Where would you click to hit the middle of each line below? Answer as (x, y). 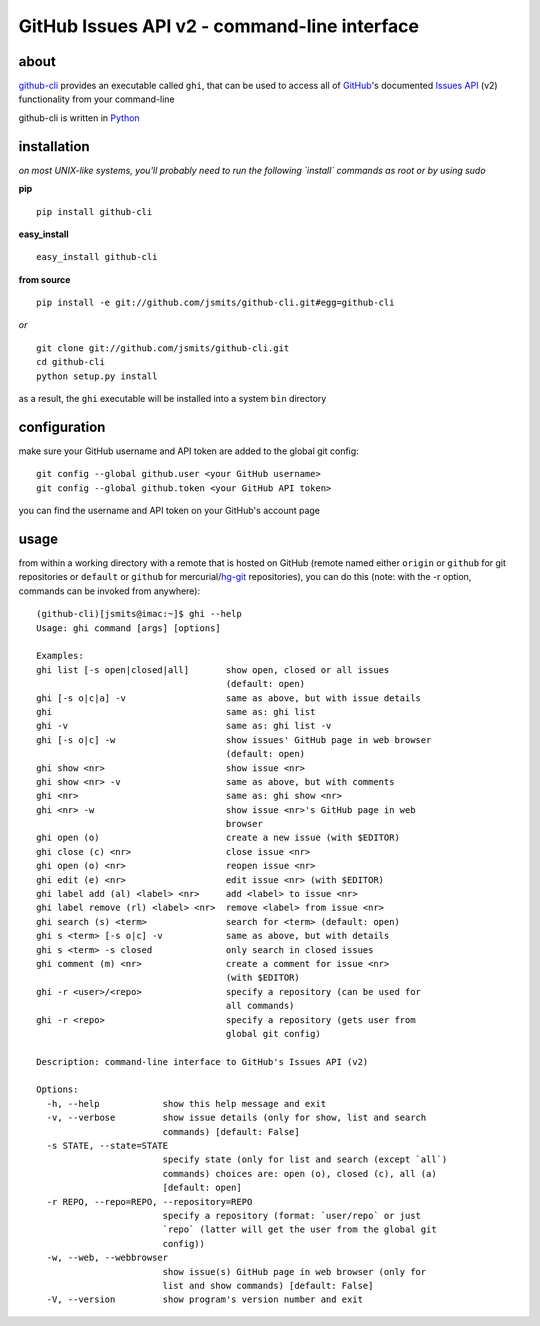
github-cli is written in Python (79, 117)
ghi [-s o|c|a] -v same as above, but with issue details (229, 698)
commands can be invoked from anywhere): (109, 591)
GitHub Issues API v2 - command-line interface (219, 26)
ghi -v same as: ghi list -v (184, 726)
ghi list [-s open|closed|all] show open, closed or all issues (213, 669)
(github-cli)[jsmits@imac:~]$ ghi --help (139, 614)
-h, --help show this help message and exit (186, 1103)
